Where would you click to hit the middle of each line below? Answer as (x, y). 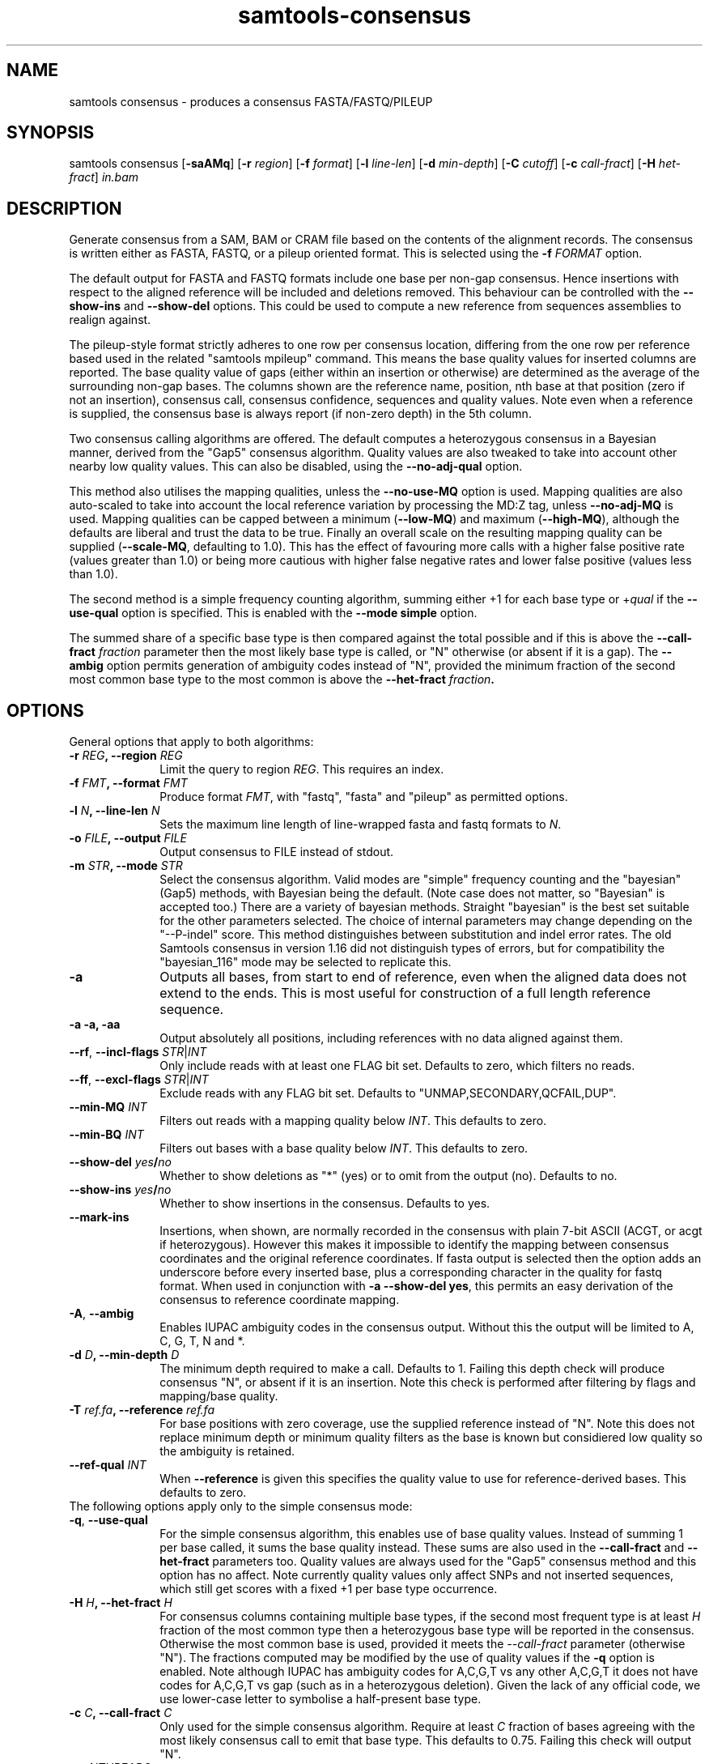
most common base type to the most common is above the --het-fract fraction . (282, 680)
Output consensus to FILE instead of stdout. (277, 852)
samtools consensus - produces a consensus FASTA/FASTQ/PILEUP (251, 101)
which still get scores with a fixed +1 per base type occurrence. (329, 1589)
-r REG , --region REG (126, 756)
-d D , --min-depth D (124, 1355)
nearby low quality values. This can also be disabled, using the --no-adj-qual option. (296, 467)
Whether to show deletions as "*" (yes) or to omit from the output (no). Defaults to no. (388, 1176)
